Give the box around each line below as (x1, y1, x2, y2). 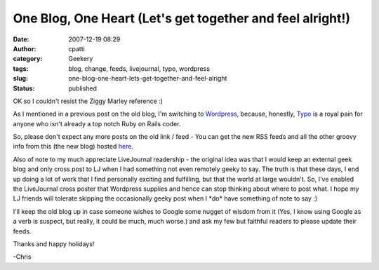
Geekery (68, 55, 93, 63)
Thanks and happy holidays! (13, 239, 95, 248)
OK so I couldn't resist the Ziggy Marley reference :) (13, 97, 164, 105)
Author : (13, 44, 36, 53)
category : (13, 55, 43, 63)
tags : (13, 64, 29, 73)
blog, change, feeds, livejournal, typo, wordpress (68, 64, 211, 73)
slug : (13, 74, 28, 83)
